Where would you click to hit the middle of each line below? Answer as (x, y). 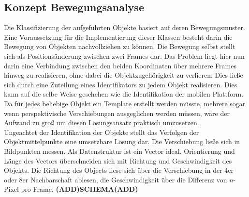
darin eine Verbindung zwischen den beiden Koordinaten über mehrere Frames (120, 65)
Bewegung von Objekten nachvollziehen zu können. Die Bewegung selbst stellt (120, 46)
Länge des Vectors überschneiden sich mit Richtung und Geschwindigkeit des (118, 160)
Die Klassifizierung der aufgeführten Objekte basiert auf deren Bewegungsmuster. (124, 27)
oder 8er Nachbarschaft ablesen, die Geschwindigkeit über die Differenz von (116, 179)
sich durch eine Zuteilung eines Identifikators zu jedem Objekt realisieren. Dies (121, 84)
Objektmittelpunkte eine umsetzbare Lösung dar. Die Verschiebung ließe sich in (122, 141)
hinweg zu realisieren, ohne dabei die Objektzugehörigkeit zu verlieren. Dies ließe (124, 75)
